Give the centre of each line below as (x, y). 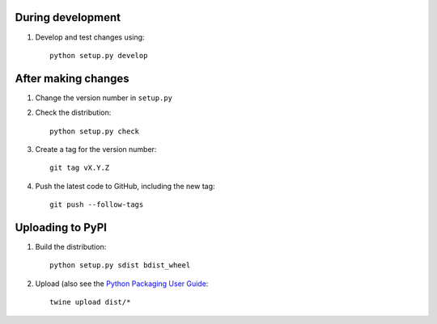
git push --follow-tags (97, 205)
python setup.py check (95, 131)
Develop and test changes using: (90, 37)
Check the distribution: (73, 112)
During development (68, 17)
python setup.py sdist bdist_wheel (120, 265)
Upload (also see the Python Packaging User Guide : (122, 284)
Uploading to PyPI (61, 227)
